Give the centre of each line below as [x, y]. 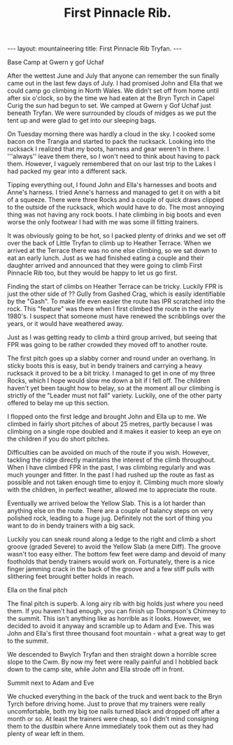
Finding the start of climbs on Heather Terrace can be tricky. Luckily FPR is [115, 287]
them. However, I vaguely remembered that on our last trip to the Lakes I [111, 164]
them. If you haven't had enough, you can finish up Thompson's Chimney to [116, 611]
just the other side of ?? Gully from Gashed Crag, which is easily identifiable [116, 294]
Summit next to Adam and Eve [51, 683]
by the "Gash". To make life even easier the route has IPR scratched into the [116, 301]
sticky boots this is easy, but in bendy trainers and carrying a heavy [105, 366]
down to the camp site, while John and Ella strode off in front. [96, 669]
